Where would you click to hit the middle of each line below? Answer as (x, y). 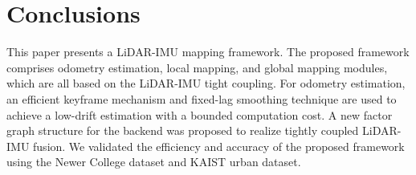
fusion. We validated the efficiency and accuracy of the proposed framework (219, 146)
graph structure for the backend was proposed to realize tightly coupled (183, 130)
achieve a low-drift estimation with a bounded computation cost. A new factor (200, 114)
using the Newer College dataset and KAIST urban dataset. (154, 162)
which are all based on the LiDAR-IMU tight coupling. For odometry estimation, (206, 83)
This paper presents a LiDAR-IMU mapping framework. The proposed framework (208, 52)
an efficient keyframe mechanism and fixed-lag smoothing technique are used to (202, 98)
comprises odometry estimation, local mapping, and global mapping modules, (197, 67)
